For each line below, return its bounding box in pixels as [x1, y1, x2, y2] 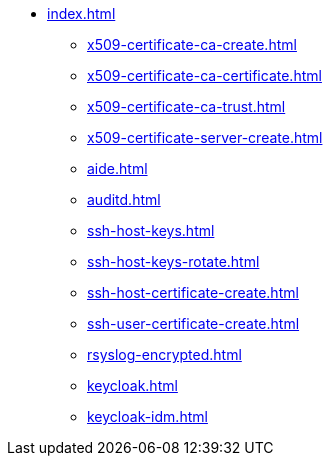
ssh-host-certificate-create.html [87, 284, 299, 301]
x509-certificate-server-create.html [87, 129, 323, 146]
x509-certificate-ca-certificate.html [87, 67, 322, 84]
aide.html [87, 160, 148, 177]
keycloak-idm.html [87, 408, 208, 425]
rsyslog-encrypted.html [87, 346, 242, 363]
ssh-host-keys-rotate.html [87, 253, 260, 270]
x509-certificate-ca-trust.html [87, 98, 286, 115]
